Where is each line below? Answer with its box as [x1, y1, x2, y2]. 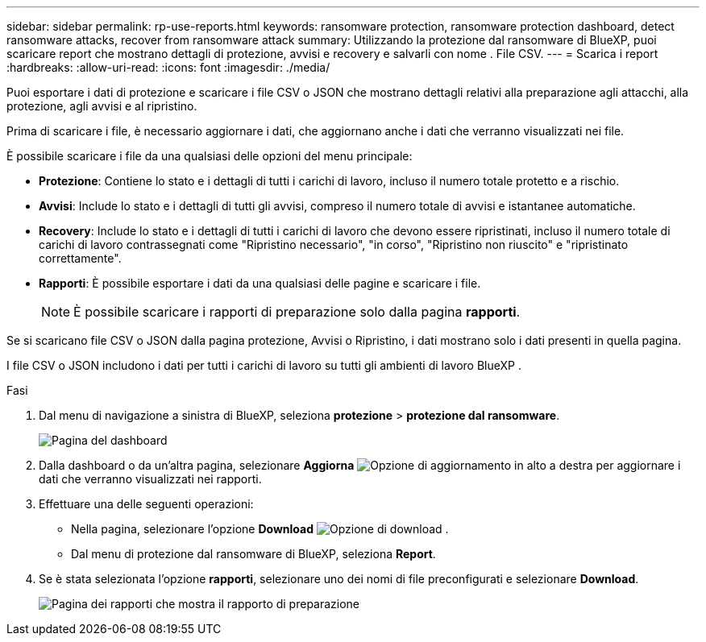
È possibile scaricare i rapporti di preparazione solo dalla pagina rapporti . [73, 304, 521, 320]
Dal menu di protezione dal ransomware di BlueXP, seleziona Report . [71, 547, 436, 561]
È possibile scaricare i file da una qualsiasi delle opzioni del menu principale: [6, 149, 413, 163]
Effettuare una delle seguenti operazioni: [39, 497, 254, 511]
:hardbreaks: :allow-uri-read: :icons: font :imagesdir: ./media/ [6, 60, 330, 74]
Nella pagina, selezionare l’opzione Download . [71, 522, 449, 536]
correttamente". [39, 251, 122, 265]
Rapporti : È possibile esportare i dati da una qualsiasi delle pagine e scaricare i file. [39, 276, 481, 290]
